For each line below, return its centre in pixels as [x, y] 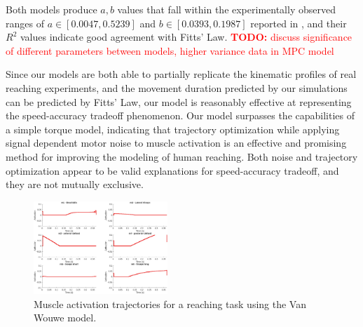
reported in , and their [299, 23]
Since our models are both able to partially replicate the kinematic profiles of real [181, 74]
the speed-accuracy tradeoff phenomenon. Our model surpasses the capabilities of [180, 115]
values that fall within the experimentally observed [226, 9]
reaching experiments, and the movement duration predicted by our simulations [177, 87]
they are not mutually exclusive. [75, 184]
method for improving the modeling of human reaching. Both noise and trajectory [182, 156]
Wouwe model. [65, 318]
